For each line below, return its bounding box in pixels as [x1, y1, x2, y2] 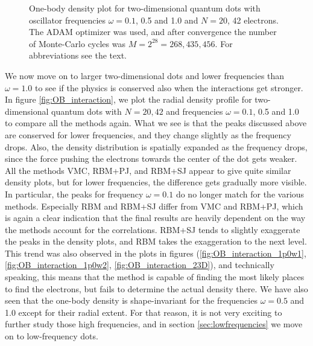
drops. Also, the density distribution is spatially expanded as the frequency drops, [5, 140, 308, 153]
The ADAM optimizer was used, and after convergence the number [29, 25, 277, 38]
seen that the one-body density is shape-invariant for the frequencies [5, 294, 258, 307]
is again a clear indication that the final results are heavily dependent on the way [5, 211, 306, 224]
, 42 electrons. [227, 13, 279, 26]
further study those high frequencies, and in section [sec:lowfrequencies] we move [5, 318, 303, 330]
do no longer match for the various [175, 187, 305, 200]
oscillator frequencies [29, 13, 106, 26]
